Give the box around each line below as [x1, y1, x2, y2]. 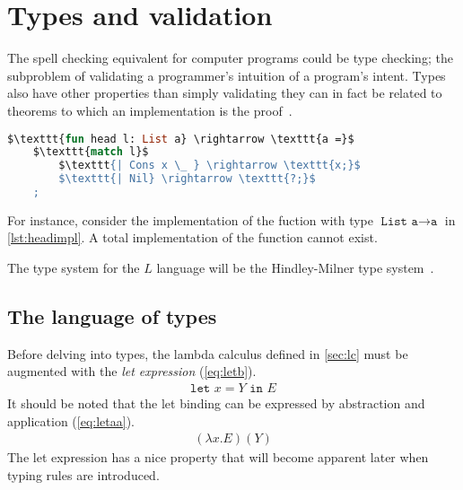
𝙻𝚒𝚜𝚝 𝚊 [380, 214, 418, 228]
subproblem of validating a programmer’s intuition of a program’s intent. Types [7, 66, 446, 84]
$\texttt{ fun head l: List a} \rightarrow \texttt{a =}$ [7, 132, 354, 145]
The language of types [7, 302, 217, 330]
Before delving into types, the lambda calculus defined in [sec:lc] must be [7, 344, 408, 363]
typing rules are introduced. [7, 465, 160, 484]
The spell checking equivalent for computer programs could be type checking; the [7, 48, 453, 67]
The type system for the [7, 258, 140, 277]
